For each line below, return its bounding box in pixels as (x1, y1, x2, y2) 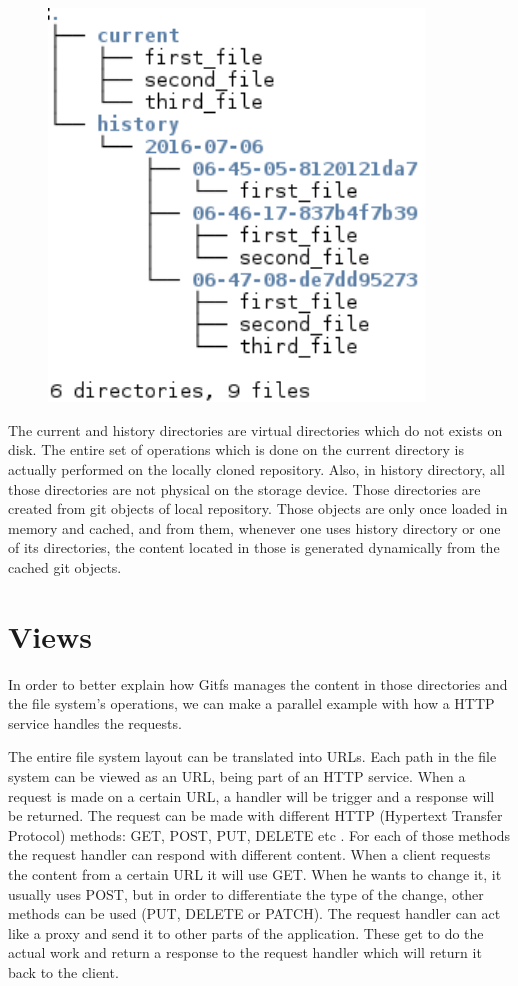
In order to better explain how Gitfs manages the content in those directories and (8, 673, 508, 694)
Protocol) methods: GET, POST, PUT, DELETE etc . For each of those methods (8, 824, 511, 845)
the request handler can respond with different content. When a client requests (8, 844, 491, 865)
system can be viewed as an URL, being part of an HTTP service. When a (8, 766, 466, 787)
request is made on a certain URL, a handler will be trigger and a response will (8, 785, 495, 806)
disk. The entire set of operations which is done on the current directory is (8, 439, 464, 460)
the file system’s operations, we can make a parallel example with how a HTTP (8, 693, 495, 714)
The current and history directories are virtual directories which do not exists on (8, 419, 503, 440)
